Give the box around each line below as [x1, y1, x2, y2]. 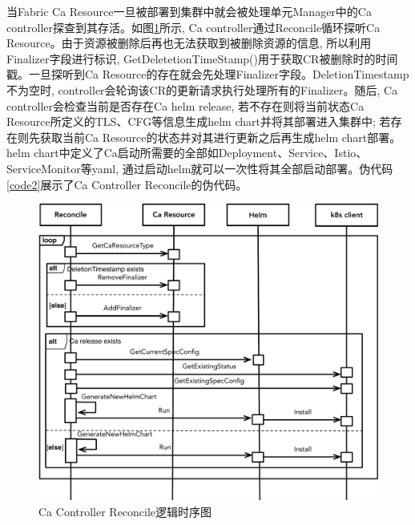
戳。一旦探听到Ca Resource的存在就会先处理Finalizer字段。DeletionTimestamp [6, 66, 409, 83]
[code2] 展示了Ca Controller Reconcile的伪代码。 [6, 176, 248, 192]
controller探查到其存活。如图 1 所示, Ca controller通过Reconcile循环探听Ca [6, 18, 381, 35]
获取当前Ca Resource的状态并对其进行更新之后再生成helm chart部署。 [39, 128, 401, 145]
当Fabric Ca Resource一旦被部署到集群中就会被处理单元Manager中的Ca [6, 3, 372, 19]
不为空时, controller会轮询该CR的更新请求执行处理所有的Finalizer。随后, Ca [6, 81, 398, 98]
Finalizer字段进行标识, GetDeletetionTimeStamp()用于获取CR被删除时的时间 [6, 50, 398, 67]
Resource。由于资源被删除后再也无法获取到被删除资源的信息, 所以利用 [6, 34, 372, 51]
